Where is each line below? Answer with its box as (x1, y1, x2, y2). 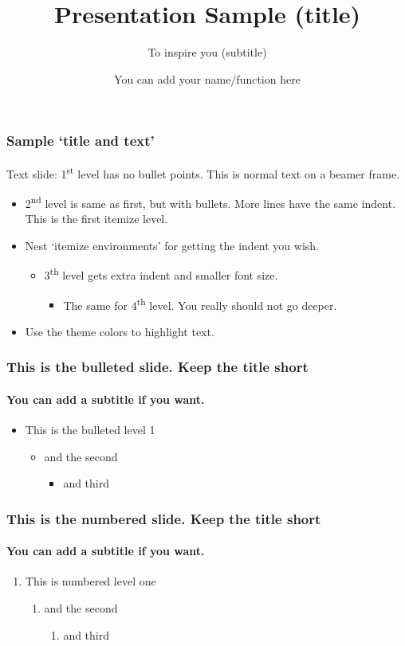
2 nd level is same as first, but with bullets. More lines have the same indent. (25, 192, 396, 211)
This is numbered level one (25, 573, 156, 589)
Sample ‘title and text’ (6, 131, 155, 151)
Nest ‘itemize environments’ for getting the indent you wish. (25, 237, 319, 253)
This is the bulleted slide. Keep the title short (6, 357, 309, 377)
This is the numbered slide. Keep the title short (6, 508, 321, 528)
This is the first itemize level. (25, 210, 168, 227)
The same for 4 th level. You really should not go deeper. (63, 294, 337, 313)
